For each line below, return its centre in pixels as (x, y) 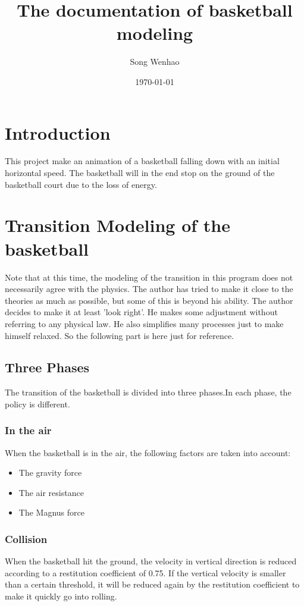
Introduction (58, 132)
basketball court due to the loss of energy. (81, 184)
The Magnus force (51, 512)
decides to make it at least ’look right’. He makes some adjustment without (141, 312)
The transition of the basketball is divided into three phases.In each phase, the (148, 392)
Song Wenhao (155, 62)
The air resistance (51, 492)
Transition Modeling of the (117, 225)
